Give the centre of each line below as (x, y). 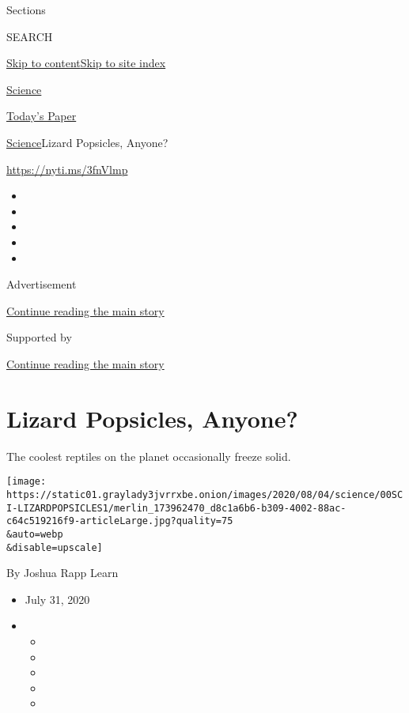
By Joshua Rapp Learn (62, 573)
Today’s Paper (42, 116)
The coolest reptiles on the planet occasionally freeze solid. (149, 456)
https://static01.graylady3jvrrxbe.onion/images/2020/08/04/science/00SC (205, 494)
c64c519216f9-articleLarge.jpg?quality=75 (120, 521)
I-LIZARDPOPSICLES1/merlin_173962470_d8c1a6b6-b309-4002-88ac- (176, 508)
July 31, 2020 (57, 599)
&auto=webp (35, 534)
